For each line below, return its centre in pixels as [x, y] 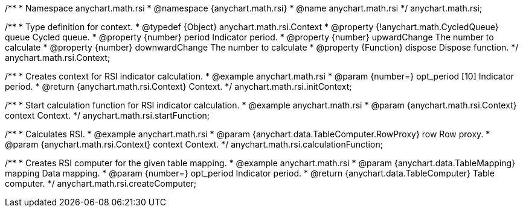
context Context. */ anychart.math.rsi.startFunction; [107, 115]
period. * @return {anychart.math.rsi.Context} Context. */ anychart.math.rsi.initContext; [178, 86]
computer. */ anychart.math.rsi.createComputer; [101, 183]
